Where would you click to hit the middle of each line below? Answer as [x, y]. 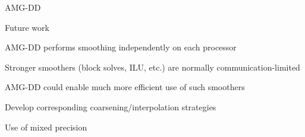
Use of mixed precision [46, 127]
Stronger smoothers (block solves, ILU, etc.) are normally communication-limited [152, 67]
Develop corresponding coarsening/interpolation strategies [111, 106]
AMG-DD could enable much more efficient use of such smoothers [125, 87]
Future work [27, 27]
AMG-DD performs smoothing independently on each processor [121, 47]
